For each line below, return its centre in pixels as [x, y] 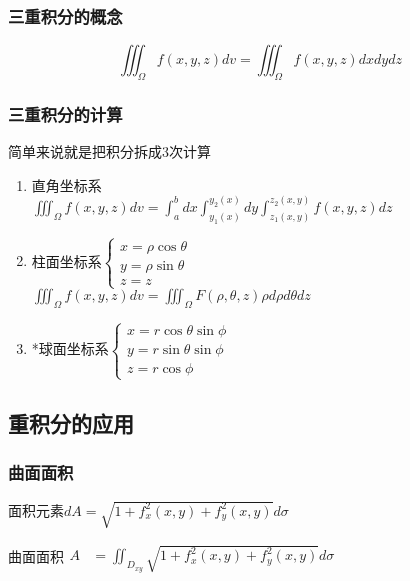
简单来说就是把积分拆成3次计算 [109, 151]
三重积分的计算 [65, 113]
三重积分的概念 [65, 15]
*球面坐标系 [70, 348]
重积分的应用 [71, 422]
